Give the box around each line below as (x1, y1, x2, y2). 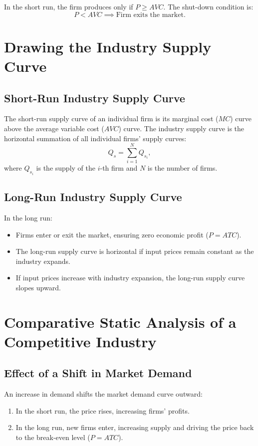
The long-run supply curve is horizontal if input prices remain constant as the (15, 246, 254, 256)
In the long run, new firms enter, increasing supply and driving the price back (15, 422, 254, 433)
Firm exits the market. (116, 11, 186, 18)
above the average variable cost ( (4, 123, 104, 133)
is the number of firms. (147, 163, 218, 173)
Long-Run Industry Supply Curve (4, 189, 182, 205)
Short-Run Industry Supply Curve (4, 90, 185, 105)
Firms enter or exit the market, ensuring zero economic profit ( (15, 229, 209, 239)
